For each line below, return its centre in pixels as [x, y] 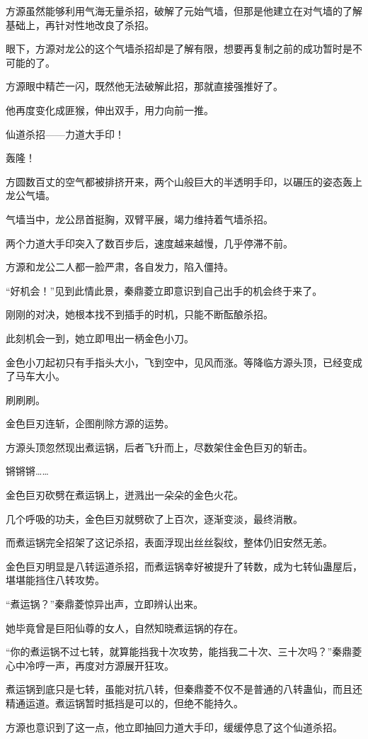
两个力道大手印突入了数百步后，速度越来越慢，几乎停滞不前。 [149, 243]
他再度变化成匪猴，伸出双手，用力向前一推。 [110, 109]
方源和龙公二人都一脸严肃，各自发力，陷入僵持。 [120, 267]
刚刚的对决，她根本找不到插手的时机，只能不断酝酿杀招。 [139, 314]
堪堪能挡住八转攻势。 [55, 580]
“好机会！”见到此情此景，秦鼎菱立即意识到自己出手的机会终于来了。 [164, 290]
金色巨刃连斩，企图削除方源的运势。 [90, 423]
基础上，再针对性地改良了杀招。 [80, 24]
